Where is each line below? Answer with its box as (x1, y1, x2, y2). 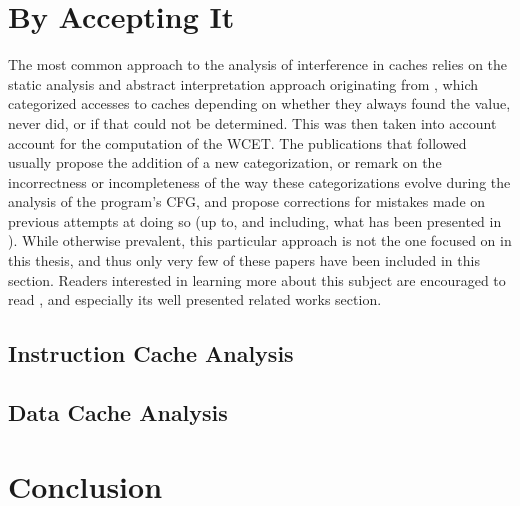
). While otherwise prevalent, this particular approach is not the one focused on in (8, 230, 512, 251)
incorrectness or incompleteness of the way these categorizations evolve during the (8, 171, 511, 192)
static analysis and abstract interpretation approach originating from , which (8, 73, 478, 94)
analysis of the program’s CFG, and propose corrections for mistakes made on (8, 191, 486, 212)
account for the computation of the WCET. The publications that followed (8, 132, 467, 153)
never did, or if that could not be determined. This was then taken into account (8, 112, 497, 133)
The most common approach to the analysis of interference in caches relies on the (8, 54, 508, 75)
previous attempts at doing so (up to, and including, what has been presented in (8, 210, 502, 231)
